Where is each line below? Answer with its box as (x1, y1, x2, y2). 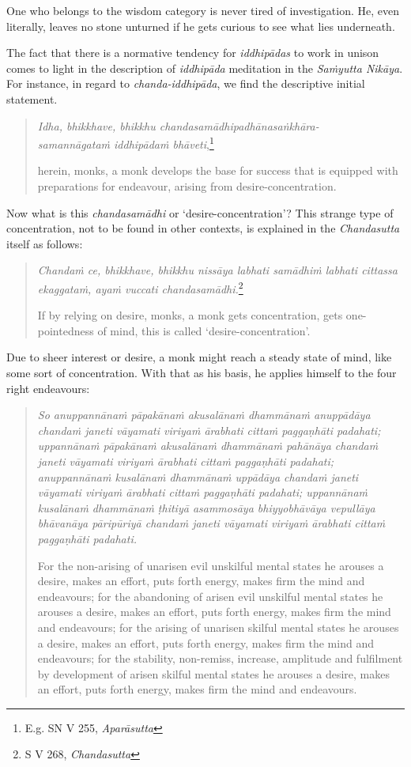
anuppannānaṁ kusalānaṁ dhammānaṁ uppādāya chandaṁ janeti (37, 468, 359, 485)
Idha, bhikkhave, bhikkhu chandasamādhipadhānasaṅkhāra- (37, 117, 319, 134)
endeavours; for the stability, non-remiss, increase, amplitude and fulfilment (37, 650, 403, 667)
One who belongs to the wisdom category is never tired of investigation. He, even (6, 2, 399, 18)
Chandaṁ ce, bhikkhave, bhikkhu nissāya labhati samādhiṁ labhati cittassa (37, 262, 398, 278)
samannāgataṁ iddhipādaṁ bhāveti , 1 (37, 134, 214, 152)
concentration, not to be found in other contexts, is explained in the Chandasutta (6, 220, 400, 236)
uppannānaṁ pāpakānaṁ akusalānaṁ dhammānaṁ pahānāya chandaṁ (37, 437, 379, 454)
